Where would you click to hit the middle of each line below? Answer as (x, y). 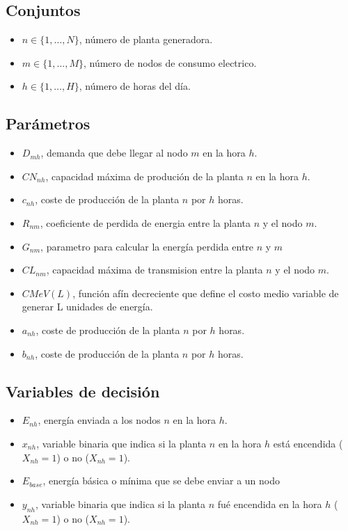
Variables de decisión (83, 391)
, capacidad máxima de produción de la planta (144, 176)
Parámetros (48, 124)
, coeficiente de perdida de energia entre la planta (145, 222)
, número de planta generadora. (146, 39)
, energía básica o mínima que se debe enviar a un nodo (161, 481)
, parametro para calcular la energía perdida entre (147, 246)
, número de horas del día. (135, 86)
